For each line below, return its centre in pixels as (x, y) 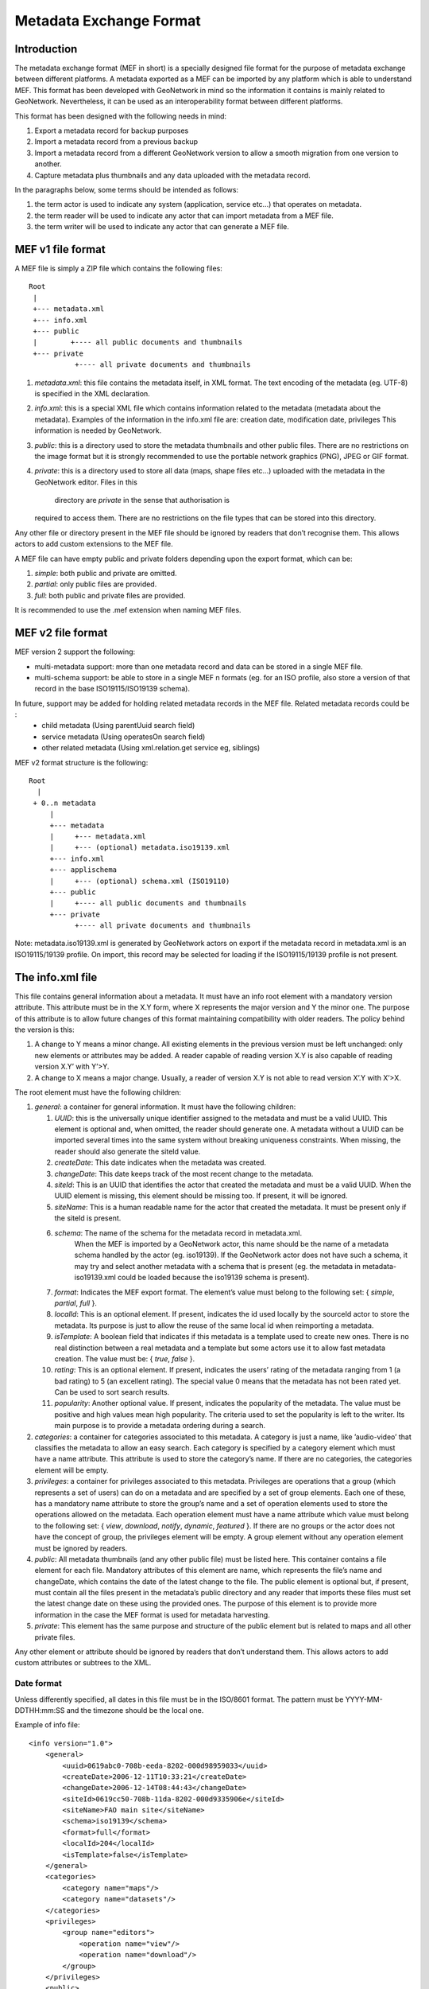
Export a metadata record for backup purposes (112, 130)
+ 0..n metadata (64, 803)
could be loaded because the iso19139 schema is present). (214, 1278)
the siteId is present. (88, 1218)
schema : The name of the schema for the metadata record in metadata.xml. (178, 1232)
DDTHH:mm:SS (40, 1710)
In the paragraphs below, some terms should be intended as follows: (126, 189)
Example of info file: (47, 1725)
